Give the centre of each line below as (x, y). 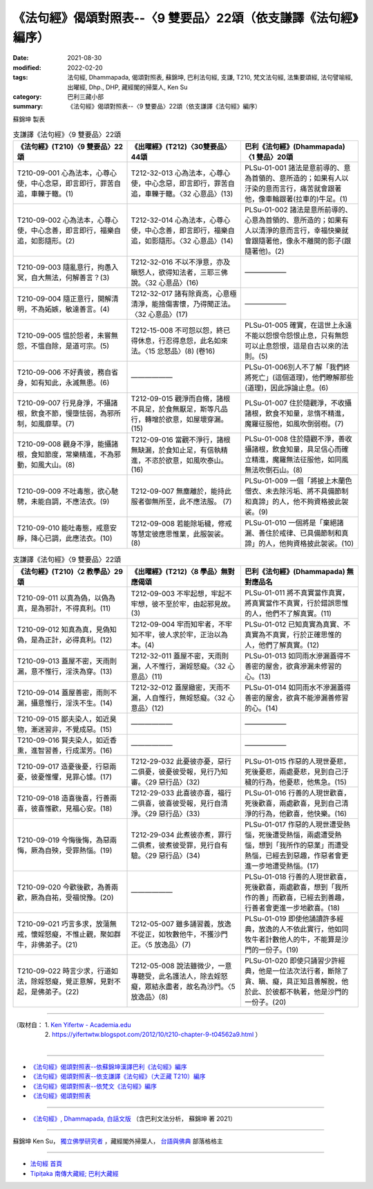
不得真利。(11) (88, 608)
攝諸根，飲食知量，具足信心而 (293, 450)
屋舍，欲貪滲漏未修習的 (304, 666)
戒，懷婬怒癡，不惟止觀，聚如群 (69, 934)
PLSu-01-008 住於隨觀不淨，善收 (298, 439)
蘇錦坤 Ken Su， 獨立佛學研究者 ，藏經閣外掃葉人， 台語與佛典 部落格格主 (118, 1141)
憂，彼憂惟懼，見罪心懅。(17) (64, 777)
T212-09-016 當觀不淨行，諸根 (181, 440)
